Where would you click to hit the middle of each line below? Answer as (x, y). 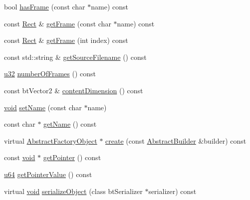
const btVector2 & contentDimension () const (74, 90)
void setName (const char (43, 107)
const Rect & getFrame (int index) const (66, 40)
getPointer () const (72, 157)
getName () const (70, 124)
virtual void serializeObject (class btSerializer (73, 191)
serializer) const (172, 191)
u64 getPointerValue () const (48, 174)
